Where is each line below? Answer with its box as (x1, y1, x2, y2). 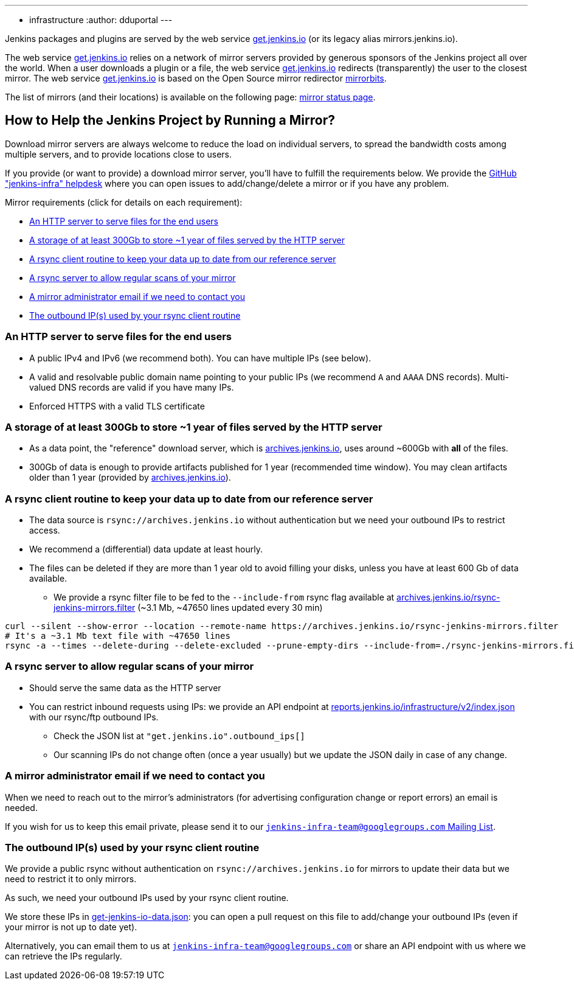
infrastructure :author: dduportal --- (29, 15, 173, 25)
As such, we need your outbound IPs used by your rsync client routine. (5, 893, 289, 903)
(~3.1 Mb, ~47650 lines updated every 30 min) (137, 602, 323, 613)
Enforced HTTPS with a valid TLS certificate (29, 400, 205, 411)
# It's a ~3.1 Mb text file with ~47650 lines (5, 631, 230, 641)
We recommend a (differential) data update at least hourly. (29, 544, 263, 555)
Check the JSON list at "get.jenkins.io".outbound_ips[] (54, 730, 305, 741)
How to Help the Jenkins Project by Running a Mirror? (5, 113, 335, 128)
